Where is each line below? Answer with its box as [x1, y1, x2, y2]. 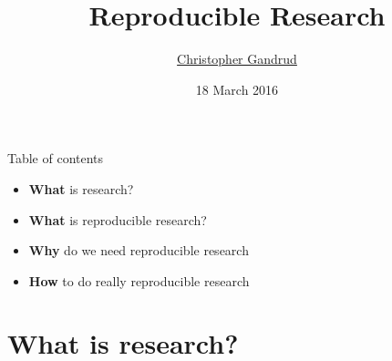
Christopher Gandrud [177, 49, 297, 68]
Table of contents [7, 149, 104, 168]
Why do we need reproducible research [28, 241, 249, 260]
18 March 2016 [195, 79, 279, 98]
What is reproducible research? [28, 210, 207, 229]
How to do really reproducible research [28, 271, 250, 290]
